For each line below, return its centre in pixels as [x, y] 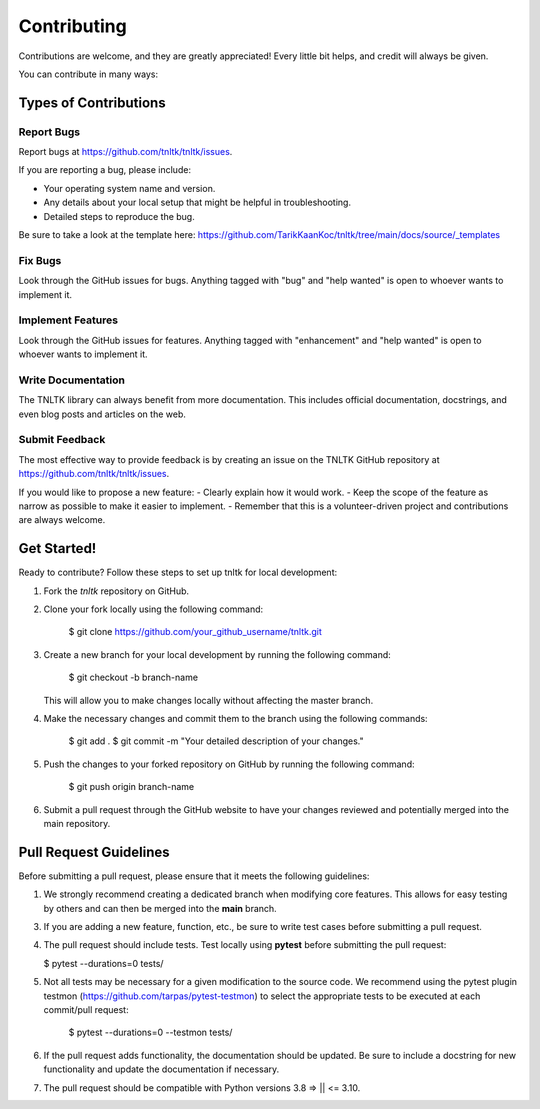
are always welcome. [62, 520]
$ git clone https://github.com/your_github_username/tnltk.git [195, 632]
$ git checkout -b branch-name [133, 677]
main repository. [77, 823]
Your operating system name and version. [129, 188]
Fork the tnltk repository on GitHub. [116, 591]
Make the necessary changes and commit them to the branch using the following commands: [236, 718]
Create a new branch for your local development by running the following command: [217, 654]
